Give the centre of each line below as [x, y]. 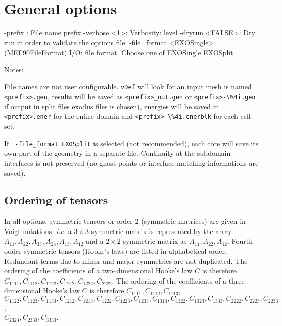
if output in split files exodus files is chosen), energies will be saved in [112, 106]
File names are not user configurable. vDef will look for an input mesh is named [128, 86]
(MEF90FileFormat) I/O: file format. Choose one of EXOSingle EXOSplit [119, 52]
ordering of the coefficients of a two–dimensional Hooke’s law [98, 271]
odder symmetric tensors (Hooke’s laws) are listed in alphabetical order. [115, 251]
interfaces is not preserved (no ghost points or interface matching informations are [131, 162]
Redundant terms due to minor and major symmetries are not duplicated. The [126, 261]
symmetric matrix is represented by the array [161, 231]
